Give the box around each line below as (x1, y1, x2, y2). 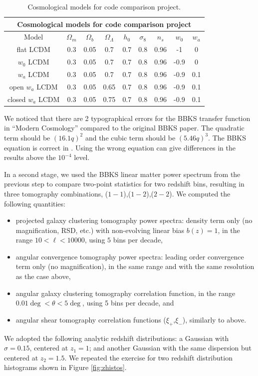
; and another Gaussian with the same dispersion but (89, 342, 252, 353)
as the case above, (15, 271, 71, 281)
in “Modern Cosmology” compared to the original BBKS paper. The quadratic (4, 122, 245, 133)
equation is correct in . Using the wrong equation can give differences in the (4, 142, 236, 152)
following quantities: (4, 198, 65, 208)
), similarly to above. (182, 314, 247, 324)
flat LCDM (16, 44, 50, 54)
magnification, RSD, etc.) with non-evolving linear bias (15, 224, 185, 235)
